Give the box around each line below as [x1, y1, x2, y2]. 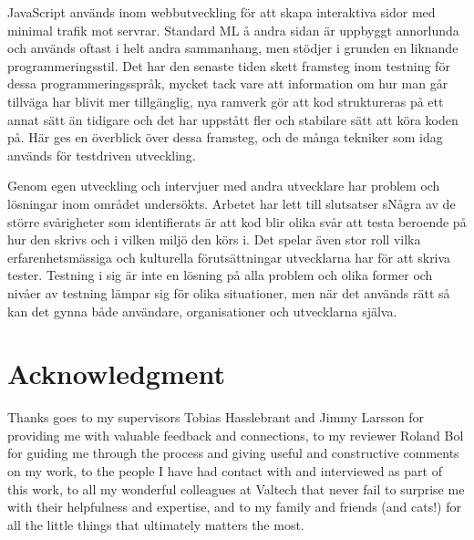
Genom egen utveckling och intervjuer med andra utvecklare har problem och [7, 176, 440, 195]
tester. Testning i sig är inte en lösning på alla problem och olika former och [7, 265, 433, 285]
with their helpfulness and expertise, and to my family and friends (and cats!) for [7, 497, 461, 516]
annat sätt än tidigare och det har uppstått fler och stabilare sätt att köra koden [7, 109, 459, 129]
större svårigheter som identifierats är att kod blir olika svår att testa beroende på [7, 212, 467, 231]
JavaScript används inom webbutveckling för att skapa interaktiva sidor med [7, 3, 436, 21]
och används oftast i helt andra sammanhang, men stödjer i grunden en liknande [7, 38, 459, 57]
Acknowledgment [7, 355, 225, 392]
